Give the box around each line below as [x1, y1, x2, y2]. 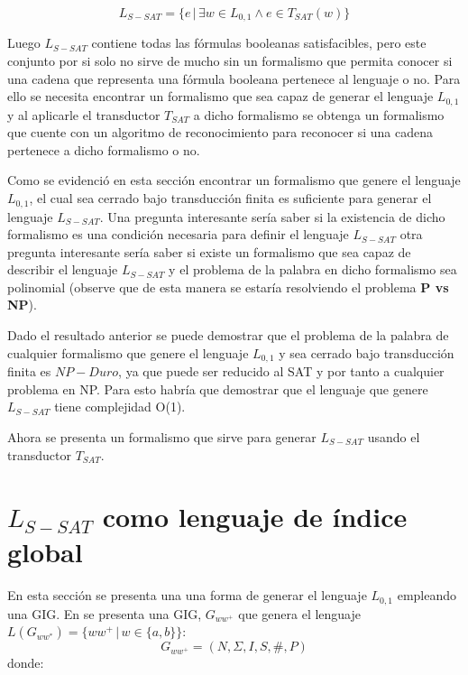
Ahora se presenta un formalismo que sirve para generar [7, 427, 317, 446]
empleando [397, 586, 457, 605]
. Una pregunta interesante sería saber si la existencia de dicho [99, 207, 445, 226]
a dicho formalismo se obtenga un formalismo [193, 105, 445, 124]
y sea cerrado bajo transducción [279, 343, 454, 362]
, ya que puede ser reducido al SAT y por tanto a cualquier [118, 362, 445, 381]
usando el [367, 427, 420, 446]
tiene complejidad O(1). [54, 397, 186, 416]
